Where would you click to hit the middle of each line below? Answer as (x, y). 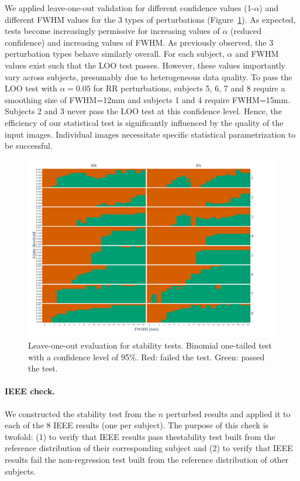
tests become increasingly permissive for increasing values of (112, 31)
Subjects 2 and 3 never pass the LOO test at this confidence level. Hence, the (143, 111)
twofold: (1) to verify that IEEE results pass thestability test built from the (140, 436)
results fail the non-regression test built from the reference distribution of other (147, 459)
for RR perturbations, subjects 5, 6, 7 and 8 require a (189, 88)
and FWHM (257, 54)
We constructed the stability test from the (80, 413)
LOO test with (31, 88)
